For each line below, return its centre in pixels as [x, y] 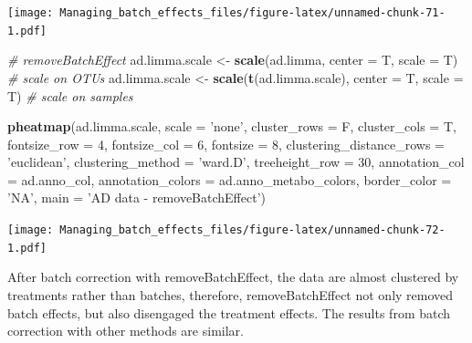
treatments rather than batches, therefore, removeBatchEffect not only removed [231, 294]
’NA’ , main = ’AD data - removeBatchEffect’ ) [136, 197]
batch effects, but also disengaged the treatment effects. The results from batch [229, 312]
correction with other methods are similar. [126, 331]
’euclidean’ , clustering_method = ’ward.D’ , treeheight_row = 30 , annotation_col [236, 162]
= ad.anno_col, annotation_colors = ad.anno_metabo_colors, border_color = [230, 179]
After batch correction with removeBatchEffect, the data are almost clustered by [233, 277]
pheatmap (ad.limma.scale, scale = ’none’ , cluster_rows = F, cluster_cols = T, [232, 126]
